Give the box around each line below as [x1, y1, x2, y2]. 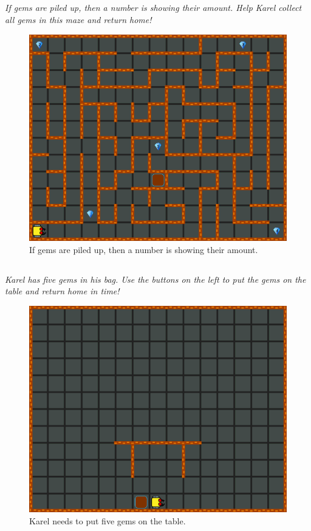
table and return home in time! [5, 285, 120, 297]
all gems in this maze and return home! [5, 13, 152, 25]
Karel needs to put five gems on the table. [29, 514, 186, 527]
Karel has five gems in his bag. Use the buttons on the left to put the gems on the [5, 272, 306, 285]
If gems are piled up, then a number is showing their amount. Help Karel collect [5, 1, 302, 14]
